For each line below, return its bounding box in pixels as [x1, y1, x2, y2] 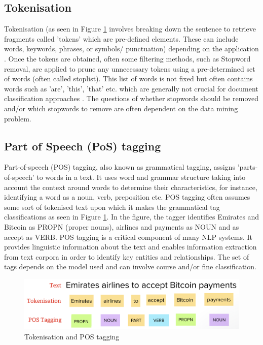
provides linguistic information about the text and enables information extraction [4, 241, 257, 252]
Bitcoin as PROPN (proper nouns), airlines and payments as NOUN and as [4, 221, 239, 232]
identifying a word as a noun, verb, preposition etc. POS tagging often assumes [4, 192, 250, 202]
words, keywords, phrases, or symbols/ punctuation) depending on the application [4, 43, 259, 54]
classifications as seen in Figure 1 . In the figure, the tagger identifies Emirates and [4, 211, 259, 222]
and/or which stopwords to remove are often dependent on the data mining [4, 103, 238, 113]
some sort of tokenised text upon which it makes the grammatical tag [4, 201, 220, 212]
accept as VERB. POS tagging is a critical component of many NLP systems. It [4, 231, 252, 242]
